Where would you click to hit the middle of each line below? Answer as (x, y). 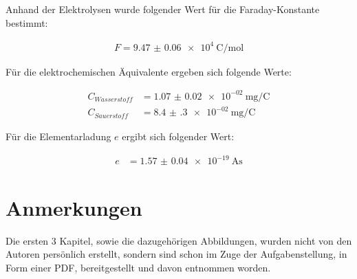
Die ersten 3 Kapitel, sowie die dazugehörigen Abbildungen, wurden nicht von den (179, 240)
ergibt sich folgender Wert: (178, 136)
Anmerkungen (74, 207)
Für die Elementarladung (58, 136)
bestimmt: (27, 22)
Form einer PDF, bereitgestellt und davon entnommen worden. (138, 267)
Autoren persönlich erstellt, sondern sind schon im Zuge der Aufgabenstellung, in (176, 254)
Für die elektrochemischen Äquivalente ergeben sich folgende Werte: (149, 71)
